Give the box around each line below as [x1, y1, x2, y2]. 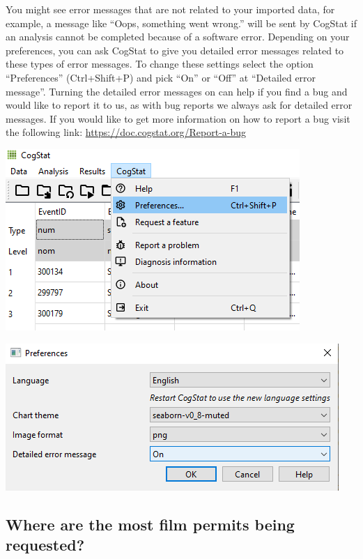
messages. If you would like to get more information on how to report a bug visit [6, 111, 350, 125]
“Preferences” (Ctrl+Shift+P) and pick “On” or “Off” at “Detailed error [6, 70, 316, 84]
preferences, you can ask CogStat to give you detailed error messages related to [6, 43, 344, 57]
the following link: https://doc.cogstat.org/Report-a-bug [6, 125, 247, 139]
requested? [6, 533, 85, 555]
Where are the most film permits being [6, 513, 295, 535]
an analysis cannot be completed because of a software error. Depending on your [6, 29, 350, 44]
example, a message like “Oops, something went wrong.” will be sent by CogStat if [6, 15, 357, 30]
